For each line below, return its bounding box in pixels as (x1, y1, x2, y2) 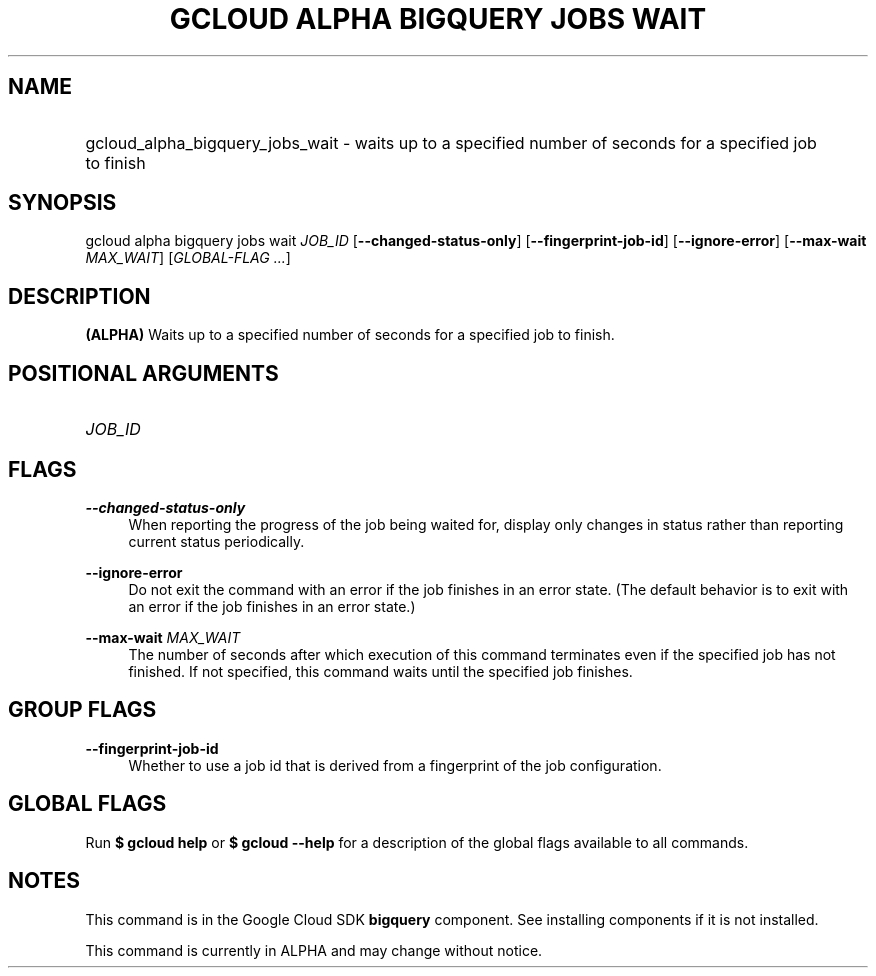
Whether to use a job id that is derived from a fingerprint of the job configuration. (128, 756, 662, 774)
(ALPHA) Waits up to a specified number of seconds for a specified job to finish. (85, 326, 615, 344)
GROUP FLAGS (8, 697, 157, 723)
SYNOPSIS (8, 190, 117, 216)
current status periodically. (128, 532, 305, 550)
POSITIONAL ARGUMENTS (8, 360, 279, 386)
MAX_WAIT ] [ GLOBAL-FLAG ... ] (85, 249, 291, 267)
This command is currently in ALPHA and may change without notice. (85, 941, 543, 959)
